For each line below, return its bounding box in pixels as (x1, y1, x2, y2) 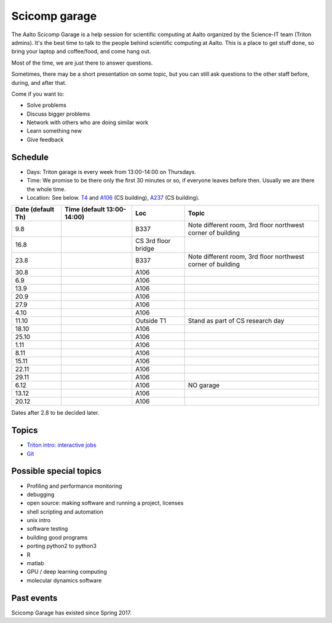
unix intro (26, 517, 51, 524)
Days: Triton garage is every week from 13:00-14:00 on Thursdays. (26, 168, 197, 175)
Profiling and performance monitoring (26, 482, 122, 490)
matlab (26, 560, 44, 567)
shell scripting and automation (26, 507, 104, 515)
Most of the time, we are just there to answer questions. (11, 59, 153, 66)
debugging (26, 490, 55, 498)
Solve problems (26, 101, 67, 109)
